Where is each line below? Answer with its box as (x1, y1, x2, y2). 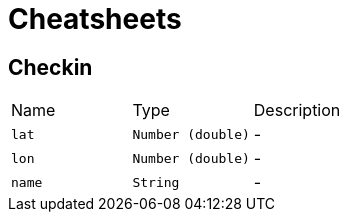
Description (253, 100, 341, 121)
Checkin (8, 54, 93, 80)
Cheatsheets (8, 2, 182, 36)
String (132, 174, 180, 190)
